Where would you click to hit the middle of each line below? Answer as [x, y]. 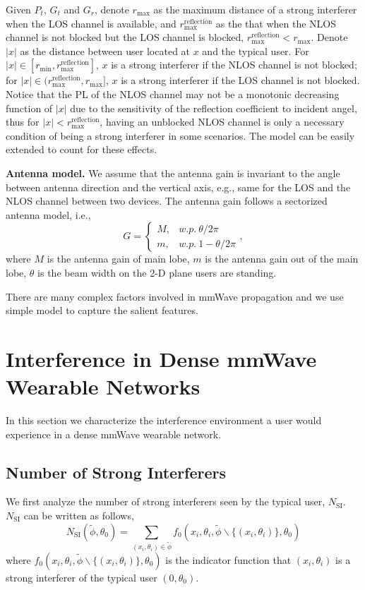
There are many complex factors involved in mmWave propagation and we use [175, 296]
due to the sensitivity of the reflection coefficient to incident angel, [214, 108]
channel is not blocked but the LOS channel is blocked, [125, 37]
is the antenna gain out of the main [282, 259]
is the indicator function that [228, 559]
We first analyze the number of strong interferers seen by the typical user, [166, 501]
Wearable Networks [103, 386]
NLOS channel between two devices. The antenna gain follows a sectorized [167, 201]
